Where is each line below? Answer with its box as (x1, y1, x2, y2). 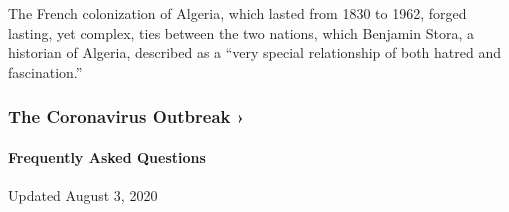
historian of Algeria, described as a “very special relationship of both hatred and (8, 42, 501, 63)
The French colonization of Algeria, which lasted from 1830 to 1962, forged (8, 3, 467, 23)
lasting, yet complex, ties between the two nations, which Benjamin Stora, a (8, 22, 474, 43)
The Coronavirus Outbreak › (8, 104, 245, 129)
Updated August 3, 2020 (8, 185, 158, 206)
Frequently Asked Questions (8, 146, 206, 167)
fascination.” (8, 61, 83, 82)
